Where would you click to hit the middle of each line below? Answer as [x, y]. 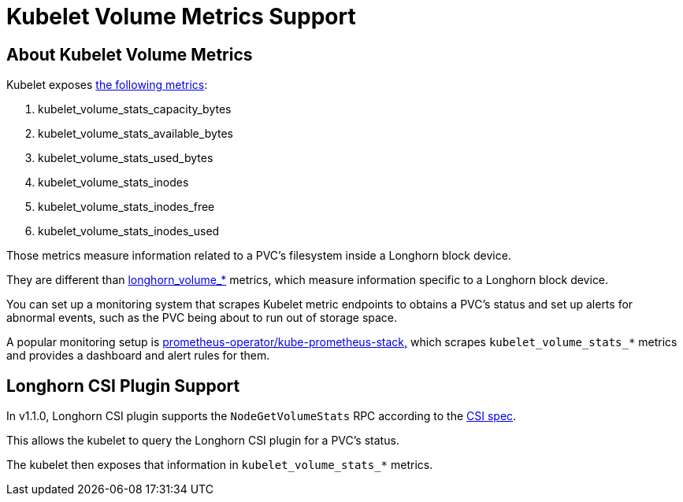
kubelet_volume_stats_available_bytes [136, 134]
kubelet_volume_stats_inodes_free [126, 207]
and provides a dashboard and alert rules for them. [138, 356]
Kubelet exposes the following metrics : [107, 85]
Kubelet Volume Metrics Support [181, 17]
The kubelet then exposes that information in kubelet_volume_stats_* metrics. [220, 465]
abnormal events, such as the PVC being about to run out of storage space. [202, 318]
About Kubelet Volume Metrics [130, 54]
